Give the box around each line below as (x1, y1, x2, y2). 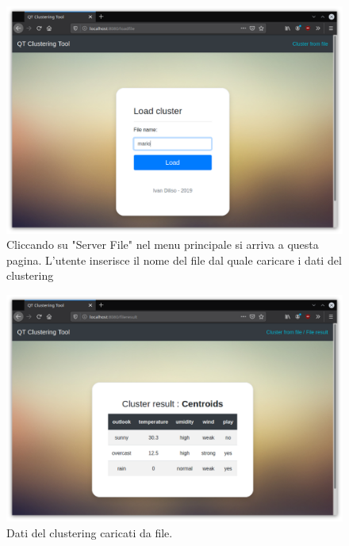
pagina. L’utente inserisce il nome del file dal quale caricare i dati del (6, 251, 342, 268)
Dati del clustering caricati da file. (6, 525, 173, 541)
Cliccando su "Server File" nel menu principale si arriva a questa (6, 236, 319, 253)
